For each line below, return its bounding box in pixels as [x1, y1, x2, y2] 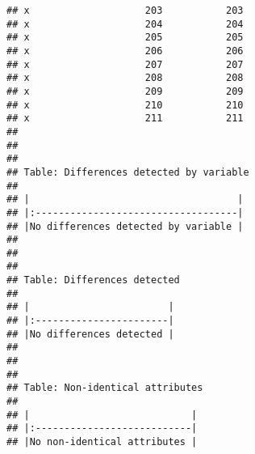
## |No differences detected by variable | [6, 220, 244, 232]
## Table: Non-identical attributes [6, 382, 203, 394]
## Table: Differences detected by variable [6, 166, 249, 178]
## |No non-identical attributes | [6, 436, 198, 448]
